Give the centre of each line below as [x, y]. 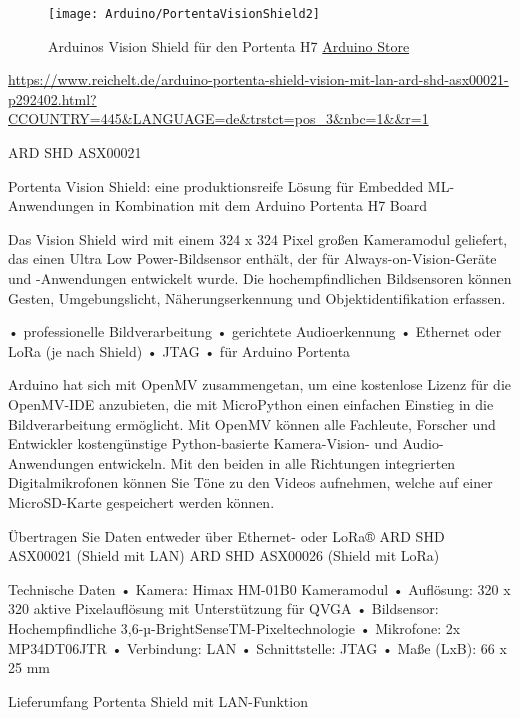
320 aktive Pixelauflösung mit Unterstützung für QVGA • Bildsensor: [223, 608]
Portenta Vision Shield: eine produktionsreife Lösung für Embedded [216, 185]
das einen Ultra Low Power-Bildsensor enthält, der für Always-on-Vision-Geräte [252, 258]
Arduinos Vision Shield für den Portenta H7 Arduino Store [229, 45]
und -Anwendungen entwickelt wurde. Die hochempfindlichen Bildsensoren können [260, 278]
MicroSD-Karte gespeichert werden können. [141, 501]
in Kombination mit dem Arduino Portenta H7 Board [262, 205]
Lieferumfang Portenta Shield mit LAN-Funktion [158, 700]
